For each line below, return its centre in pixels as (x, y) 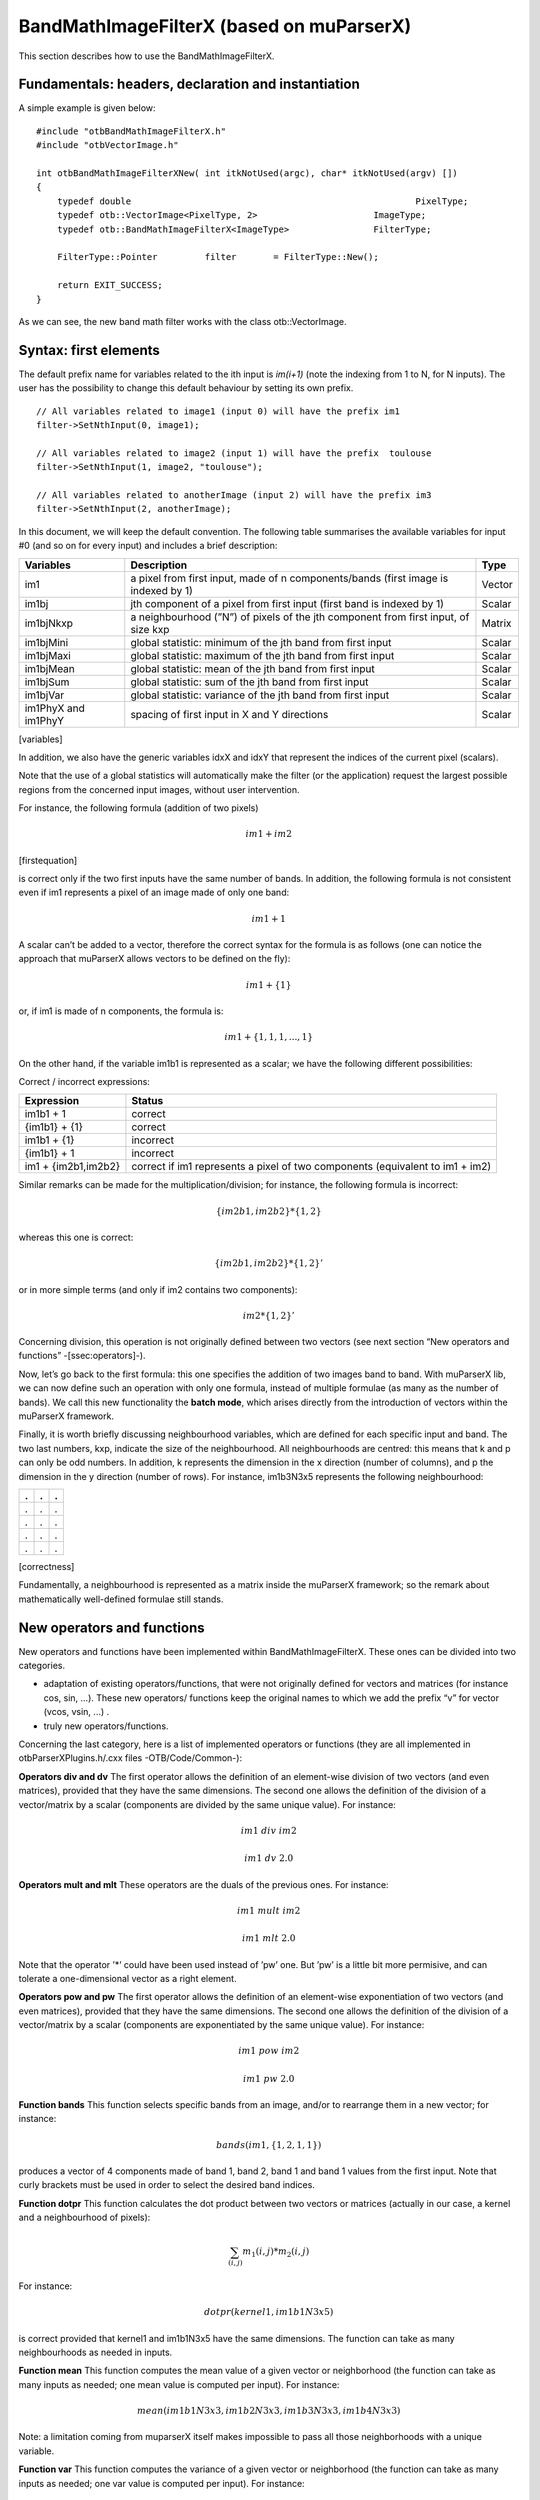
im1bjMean (49, 668)
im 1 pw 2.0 (269, 2078)
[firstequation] (48, 860)
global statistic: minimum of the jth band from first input (261, 642)
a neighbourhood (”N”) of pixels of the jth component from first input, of (300, 617)
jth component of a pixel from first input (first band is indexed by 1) (287, 603)
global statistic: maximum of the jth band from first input (262, 655)
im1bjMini (46, 642)
